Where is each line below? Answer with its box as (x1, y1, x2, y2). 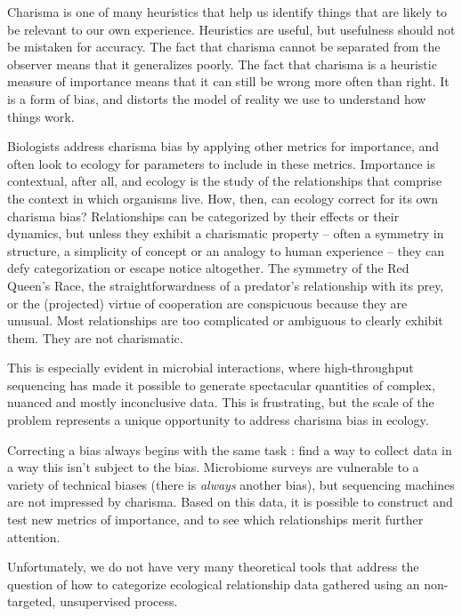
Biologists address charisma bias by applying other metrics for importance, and (7, 137, 440, 156)
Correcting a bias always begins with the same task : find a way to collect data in (7, 440, 452, 459)
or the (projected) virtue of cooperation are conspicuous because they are (7, 293, 408, 312)
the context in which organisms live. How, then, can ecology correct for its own (7, 188, 439, 207)
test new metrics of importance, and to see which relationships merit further (7, 510, 424, 529)
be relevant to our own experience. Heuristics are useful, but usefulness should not (7, 20, 456, 38)
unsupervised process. (60, 592, 178, 611)
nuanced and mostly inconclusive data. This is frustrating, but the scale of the (7, 393, 434, 412)
